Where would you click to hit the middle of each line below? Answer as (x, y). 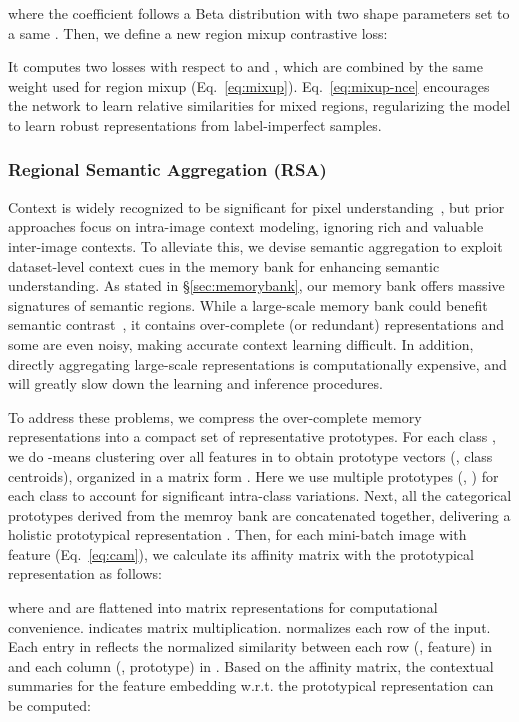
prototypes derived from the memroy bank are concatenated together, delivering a (259, 514)
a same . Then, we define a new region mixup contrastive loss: (198, 32)
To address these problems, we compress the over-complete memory (215, 416)
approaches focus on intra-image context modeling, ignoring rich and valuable (246, 226)
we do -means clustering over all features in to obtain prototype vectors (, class (250, 455)
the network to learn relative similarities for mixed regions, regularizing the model (259, 105)
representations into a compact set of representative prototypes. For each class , (252, 436)
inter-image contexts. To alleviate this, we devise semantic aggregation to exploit (255, 245)
